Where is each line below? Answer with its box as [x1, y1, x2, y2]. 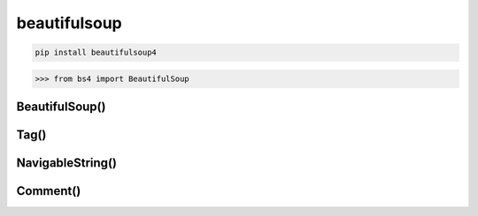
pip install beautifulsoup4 [35, 48, 157, 57]
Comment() [16, 183, 81, 198]
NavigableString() [16, 155, 117, 171]
